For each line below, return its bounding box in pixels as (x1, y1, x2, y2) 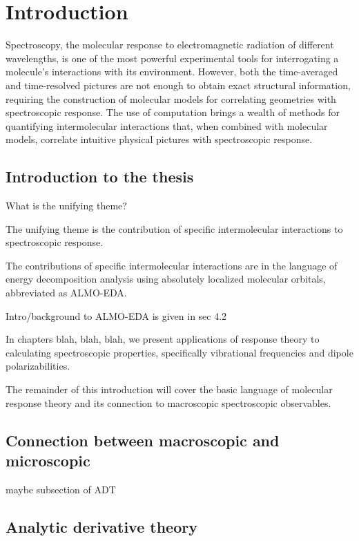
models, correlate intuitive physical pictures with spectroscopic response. (6, 132, 313, 146)
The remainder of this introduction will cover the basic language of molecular (6, 382, 333, 397)
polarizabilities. (6, 359, 70, 373)
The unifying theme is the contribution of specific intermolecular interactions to (6, 221, 343, 236)
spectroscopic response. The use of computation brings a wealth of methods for (6, 105, 340, 120)
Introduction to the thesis (6, 166, 194, 187)
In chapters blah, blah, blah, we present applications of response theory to (6, 332, 320, 346)
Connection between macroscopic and (6, 429, 280, 450)
